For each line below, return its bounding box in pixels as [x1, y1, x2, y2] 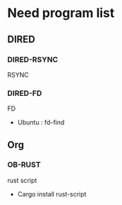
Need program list [7, 5, 115, 21]
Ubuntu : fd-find [17, 118, 65, 127]
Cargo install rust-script [17, 189, 87, 198]
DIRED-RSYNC [7, 55, 59, 65]
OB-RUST [7, 160, 41, 170]
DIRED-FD [7, 88, 42, 98]
